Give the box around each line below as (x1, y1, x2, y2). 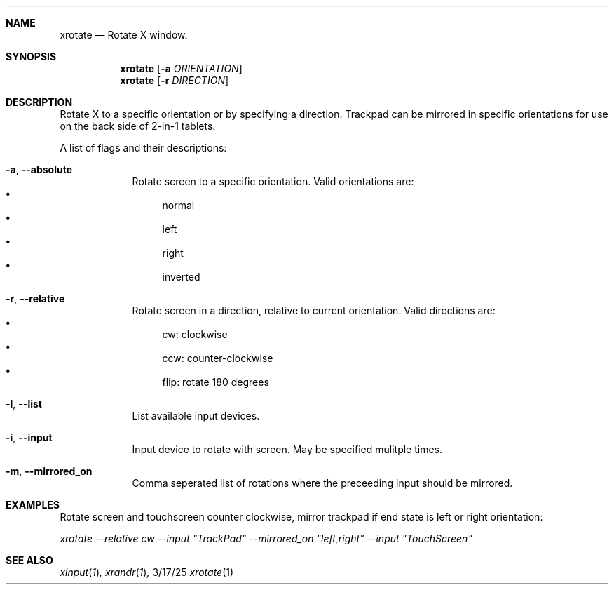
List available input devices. (132, 410, 260, 422)
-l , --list (6, 398, 42, 410)
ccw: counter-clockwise (162, 352, 273, 364)
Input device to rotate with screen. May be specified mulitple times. (132, 443, 443, 455)
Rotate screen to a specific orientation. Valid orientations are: (132, 175, 414, 187)
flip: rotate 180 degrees (162, 376, 269, 388)
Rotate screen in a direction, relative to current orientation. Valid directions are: (132, 304, 496, 316)
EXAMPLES (6, 499, 60, 511)
